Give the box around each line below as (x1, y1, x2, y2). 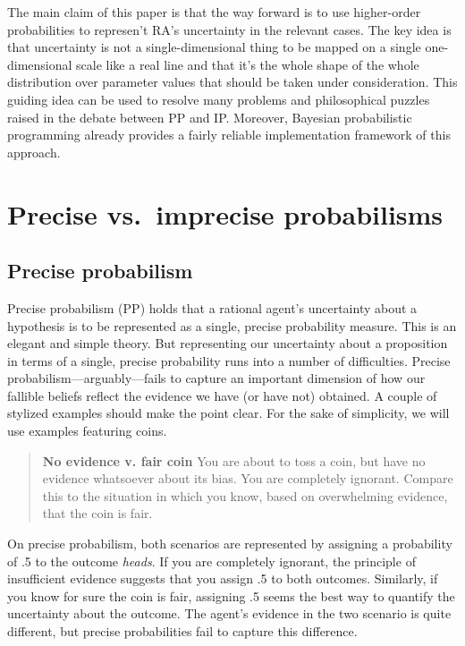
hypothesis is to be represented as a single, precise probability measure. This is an (7, 316, 457, 335)
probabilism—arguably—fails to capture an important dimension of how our (7, 369, 426, 387)
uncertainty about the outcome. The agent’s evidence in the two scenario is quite (7, 604, 452, 623)
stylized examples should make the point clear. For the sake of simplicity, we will (7, 404, 450, 422)
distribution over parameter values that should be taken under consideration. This (7, 72, 458, 91)
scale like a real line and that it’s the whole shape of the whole (76, 55, 419, 73)
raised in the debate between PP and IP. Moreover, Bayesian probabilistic (7, 107, 412, 126)
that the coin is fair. (42, 504, 153, 523)
